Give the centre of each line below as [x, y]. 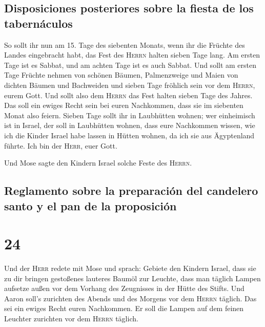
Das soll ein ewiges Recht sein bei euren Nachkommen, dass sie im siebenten [124, 105]
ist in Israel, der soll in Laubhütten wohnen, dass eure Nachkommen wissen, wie [130, 125]
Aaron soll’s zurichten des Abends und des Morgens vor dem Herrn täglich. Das [130, 298]
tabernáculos [38, 23]
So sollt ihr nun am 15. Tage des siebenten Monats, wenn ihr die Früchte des [125, 44]
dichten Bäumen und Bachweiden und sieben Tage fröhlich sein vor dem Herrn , [130, 85]
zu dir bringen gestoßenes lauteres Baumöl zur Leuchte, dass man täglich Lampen [132, 278]
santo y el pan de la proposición [90, 205]
